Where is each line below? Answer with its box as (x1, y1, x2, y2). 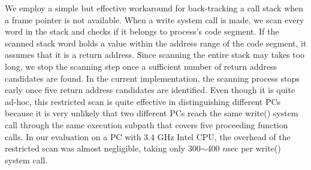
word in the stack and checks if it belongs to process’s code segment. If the (5, 25, 279, 38)
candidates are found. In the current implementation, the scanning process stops (5, 72, 300, 84)
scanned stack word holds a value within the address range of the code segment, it (5, 36, 307, 49)
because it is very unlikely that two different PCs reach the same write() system (5, 107, 298, 119)
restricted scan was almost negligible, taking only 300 (5, 142, 201, 154)
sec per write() (227, 142, 281, 154)
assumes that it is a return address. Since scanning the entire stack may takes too (5, 48, 305, 61)
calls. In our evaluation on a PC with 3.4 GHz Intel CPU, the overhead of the (5, 130, 291, 143)
